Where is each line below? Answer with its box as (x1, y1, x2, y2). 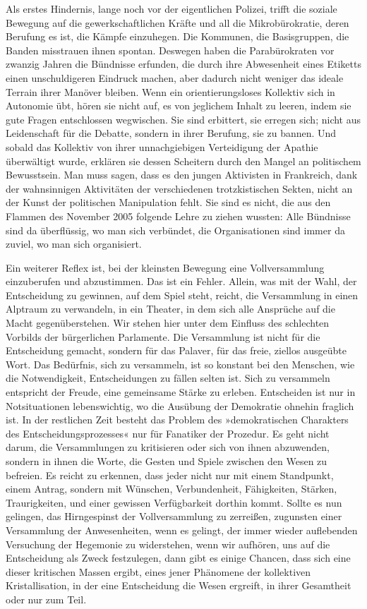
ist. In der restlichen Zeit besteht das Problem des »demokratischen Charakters (6, 412, 349, 427)
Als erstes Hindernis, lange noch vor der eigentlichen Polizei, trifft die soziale (6, 1, 337, 16)
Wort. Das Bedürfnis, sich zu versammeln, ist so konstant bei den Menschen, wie (6, 356, 355, 371)
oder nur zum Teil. (6, 591, 87, 606)
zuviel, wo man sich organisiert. (6, 236, 142, 251)
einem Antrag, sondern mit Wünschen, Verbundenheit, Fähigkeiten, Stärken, (6, 481, 337, 496)
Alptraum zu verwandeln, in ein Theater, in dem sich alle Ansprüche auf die (6, 301, 335, 316)
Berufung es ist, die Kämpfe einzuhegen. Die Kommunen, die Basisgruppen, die (6, 29, 349, 44)
